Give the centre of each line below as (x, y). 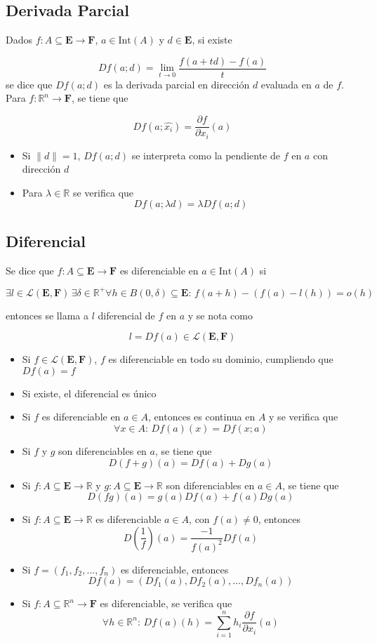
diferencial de (126, 315)
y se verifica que (304, 417)
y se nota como (220, 315)
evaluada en (286, 84)
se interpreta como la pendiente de (206, 155)
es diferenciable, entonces (174, 569)
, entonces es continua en (202, 417)
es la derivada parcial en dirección (177, 84)
